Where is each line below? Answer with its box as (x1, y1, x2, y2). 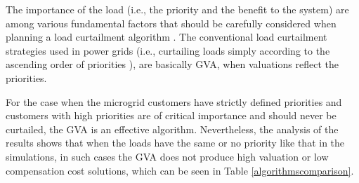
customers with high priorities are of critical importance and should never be (6, 108, 337, 123)
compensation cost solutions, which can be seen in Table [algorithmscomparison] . (6, 163, 354, 177)
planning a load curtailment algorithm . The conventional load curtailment (6, 29, 327, 44)
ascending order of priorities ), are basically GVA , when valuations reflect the (6, 57, 339, 72)
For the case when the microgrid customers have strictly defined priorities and (6, 94, 342, 109)
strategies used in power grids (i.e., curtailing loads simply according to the (6, 43, 330, 57)
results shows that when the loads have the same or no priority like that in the (6, 135, 345, 150)
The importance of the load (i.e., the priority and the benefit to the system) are (6, 2, 349, 16)
